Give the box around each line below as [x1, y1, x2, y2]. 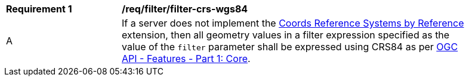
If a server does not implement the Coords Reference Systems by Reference [122, 17, 464, 29]
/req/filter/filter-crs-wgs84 [122, 3, 248, 15]
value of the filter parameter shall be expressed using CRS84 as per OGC [122, 41, 458, 53]
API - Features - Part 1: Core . [122, 53, 251, 64]
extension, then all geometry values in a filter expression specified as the [122, 29, 450, 41]
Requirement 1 [6, 3, 72, 15]
